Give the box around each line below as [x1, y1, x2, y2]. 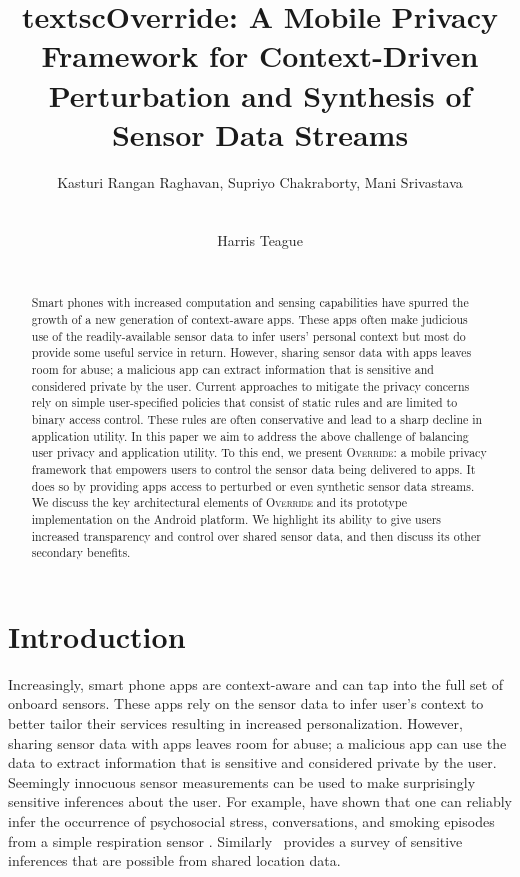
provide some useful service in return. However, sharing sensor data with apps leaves [31, 344, 472, 361]
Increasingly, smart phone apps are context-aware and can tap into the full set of [8, 673, 504, 694]
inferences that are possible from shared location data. [8, 850, 341, 871]
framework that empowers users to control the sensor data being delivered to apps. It [31, 461, 476, 478]
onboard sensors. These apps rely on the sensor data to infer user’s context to [8, 693, 484, 714]
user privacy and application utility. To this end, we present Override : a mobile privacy [31, 444, 487, 461]
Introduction [8, 615, 186, 656]
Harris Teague [217, 230, 303, 251]
